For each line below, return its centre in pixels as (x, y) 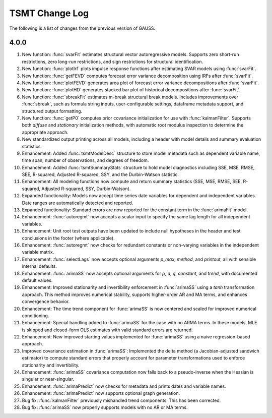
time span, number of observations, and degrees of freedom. (85, 160)
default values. (37, 280)
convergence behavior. (46, 302)
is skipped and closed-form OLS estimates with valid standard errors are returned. (107, 330)
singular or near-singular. (48, 379)
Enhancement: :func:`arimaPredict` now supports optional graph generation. (101, 393)
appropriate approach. (45, 132)
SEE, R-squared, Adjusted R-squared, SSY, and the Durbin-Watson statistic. (100, 174)
